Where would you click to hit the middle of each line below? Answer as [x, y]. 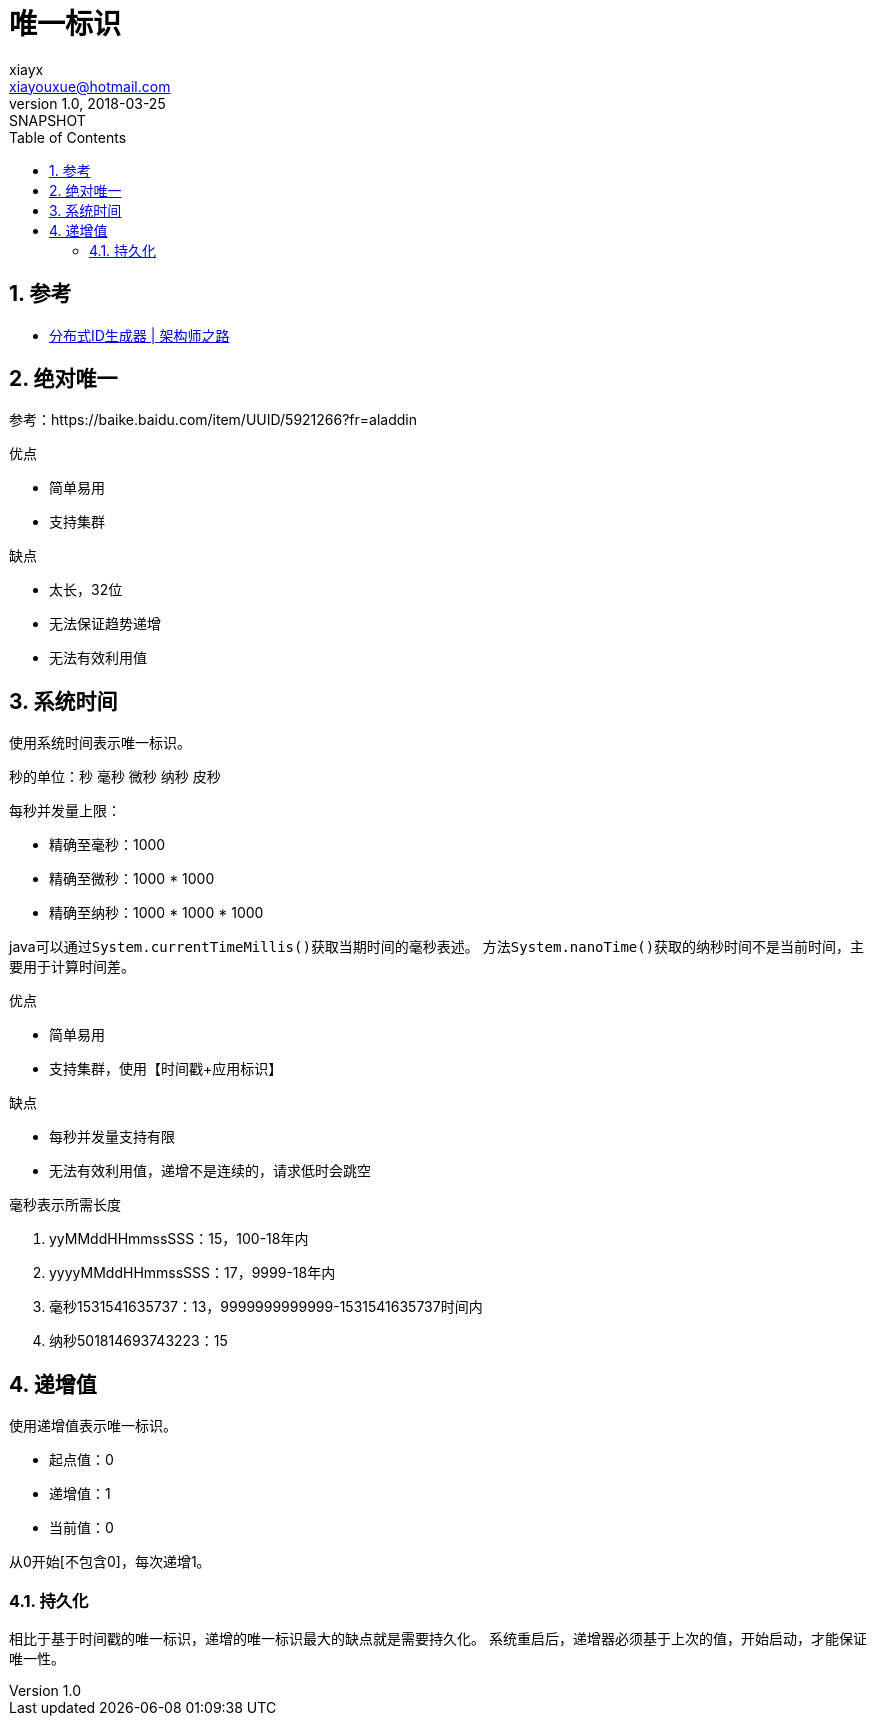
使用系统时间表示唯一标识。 [100, 743]
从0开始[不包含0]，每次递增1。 [110, 1562]
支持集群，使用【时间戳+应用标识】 [166, 1069]
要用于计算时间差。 [72, 967]
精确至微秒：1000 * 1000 [132, 879]
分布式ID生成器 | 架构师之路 [139, 335]
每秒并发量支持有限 [112, 1137]
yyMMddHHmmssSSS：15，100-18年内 [179, 1239]
